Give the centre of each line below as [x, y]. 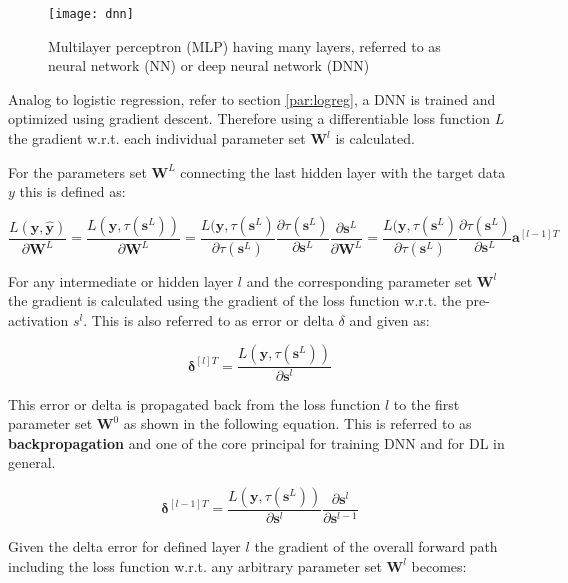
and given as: [389, 319]
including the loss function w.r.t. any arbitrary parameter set [195, 565]
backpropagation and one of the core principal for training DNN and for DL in [256, 442]
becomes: [439, 565]
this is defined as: [72, 191]
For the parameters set [77, 171]
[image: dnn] [91, 14]
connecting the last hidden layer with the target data [343, 171]
